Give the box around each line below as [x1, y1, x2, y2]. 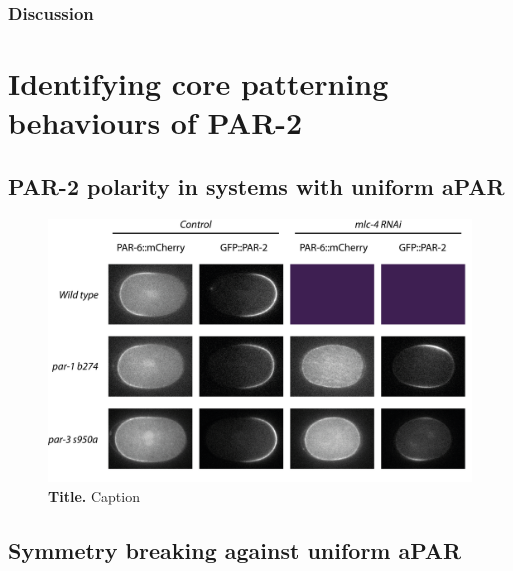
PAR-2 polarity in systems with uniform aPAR [8, 170, 505, 201]
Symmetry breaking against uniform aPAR [8, 534, 462, 565]
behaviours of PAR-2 [8, 102, 303, 143]
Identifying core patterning [8, 63, 389, 104]
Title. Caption [48, 485, 140, 506]
